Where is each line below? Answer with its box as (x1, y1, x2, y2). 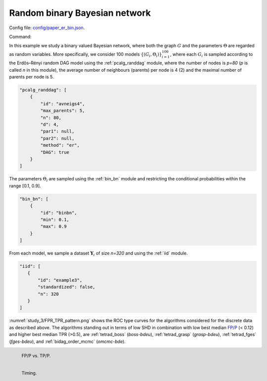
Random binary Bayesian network (9, 7, 151, 18)
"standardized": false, (38, 284, 96, 290)
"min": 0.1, (40, 216, 69, 222)
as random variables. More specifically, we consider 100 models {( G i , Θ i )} (9, 51, 162, 58)
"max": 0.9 (40, 224, 67, 229)
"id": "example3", (38, 277, 83, 283)
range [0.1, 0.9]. (9, 183, 42, 189)
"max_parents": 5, (40, 108, 85, 114)
